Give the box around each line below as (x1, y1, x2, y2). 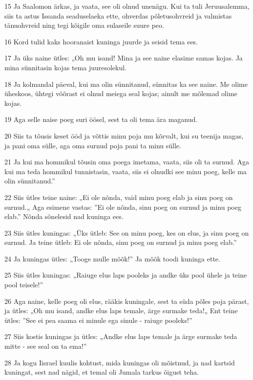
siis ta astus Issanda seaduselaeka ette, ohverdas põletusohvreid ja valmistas (4, 10, 232, 20)
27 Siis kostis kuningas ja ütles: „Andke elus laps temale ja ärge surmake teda (4, 331, 237, 341)
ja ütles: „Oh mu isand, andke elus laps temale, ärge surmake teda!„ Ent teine (4, 305, 238, 316)
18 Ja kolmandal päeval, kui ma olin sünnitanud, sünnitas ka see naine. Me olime (4, 79, 248, 89)
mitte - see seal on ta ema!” (4, 341, 87, 351)
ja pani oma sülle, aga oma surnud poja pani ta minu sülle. (4, 140, 181, 150)
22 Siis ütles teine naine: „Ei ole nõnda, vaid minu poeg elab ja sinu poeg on (4, 192, 233, 202)
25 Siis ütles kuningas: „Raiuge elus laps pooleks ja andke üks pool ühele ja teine (4, 270, 247, 280)
